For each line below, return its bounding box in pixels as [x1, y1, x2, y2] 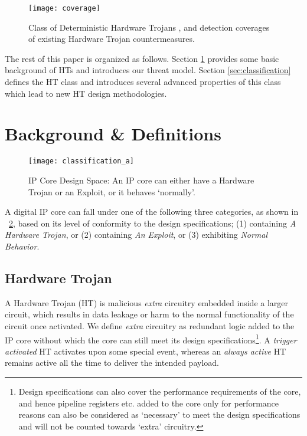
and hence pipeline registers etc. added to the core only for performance [18, 396, 279, 409]
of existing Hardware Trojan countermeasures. [28, 32, 195, 45]
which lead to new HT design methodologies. [5, 87, 167, 99]
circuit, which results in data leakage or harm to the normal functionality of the [5, 308, 294, 320]
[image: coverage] [28, 4, 100, 12]
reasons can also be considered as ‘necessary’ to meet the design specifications [18, 408, 301, 421]
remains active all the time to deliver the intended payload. [5, 356, 219, 369]
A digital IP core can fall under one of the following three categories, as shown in [5, 205, 299, 218]
